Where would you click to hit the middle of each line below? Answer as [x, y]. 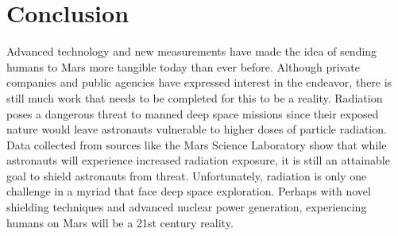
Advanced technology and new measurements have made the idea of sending [192, 51]
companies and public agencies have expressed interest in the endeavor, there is [199, 82]
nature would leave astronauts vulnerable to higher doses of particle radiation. [197, 129]
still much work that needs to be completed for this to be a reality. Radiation [195, 97]
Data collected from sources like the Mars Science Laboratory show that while [197, 144]
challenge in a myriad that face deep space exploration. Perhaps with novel [189, 191]
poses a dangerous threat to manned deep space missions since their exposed [193, 113]
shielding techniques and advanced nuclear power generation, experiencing [187, 207]
